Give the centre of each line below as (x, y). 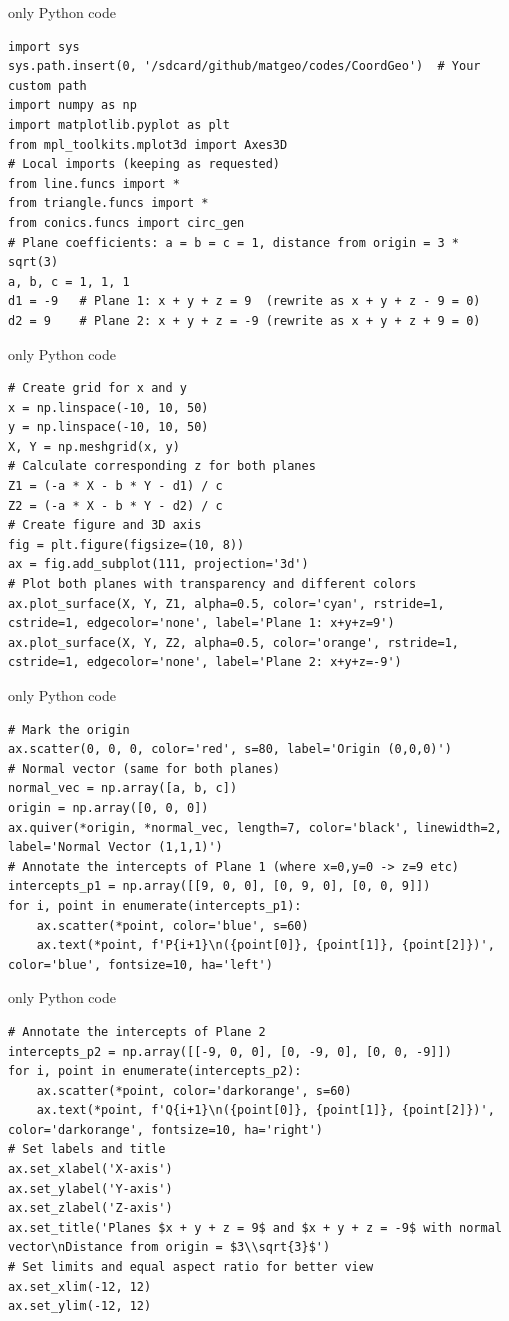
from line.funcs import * (94, 183)
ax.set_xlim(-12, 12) (80, 1286)
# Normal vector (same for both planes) (144, 768)
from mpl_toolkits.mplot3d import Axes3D (148, 144)
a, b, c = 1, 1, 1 (69, 281)
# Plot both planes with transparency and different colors (212, 584)
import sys (44, 46)
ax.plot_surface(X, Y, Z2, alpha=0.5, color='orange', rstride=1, (234, 642)
